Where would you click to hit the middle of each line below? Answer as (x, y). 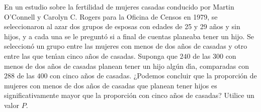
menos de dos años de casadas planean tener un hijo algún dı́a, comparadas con (127, 66)
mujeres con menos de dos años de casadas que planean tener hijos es (111, 85)
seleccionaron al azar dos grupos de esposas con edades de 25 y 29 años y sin (122, 26)
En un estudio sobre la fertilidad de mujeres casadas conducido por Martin (119, 7)
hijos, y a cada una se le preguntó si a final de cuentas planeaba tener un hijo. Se (129, 36)
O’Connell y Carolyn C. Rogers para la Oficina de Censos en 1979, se (111, 16)
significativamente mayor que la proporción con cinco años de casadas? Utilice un (129, 95)
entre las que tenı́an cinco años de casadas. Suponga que (91, 55)
